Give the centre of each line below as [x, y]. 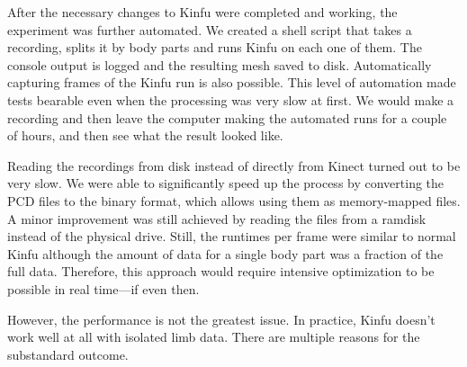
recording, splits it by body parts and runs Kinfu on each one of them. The [215, 47]
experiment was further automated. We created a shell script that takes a [210, 29]
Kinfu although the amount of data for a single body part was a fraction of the [225, 253]
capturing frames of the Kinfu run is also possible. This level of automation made [232, 82]
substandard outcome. [68, 354]
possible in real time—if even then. [103, 288]
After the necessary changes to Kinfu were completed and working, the [202, 12]
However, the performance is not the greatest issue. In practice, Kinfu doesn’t [221, 319]
